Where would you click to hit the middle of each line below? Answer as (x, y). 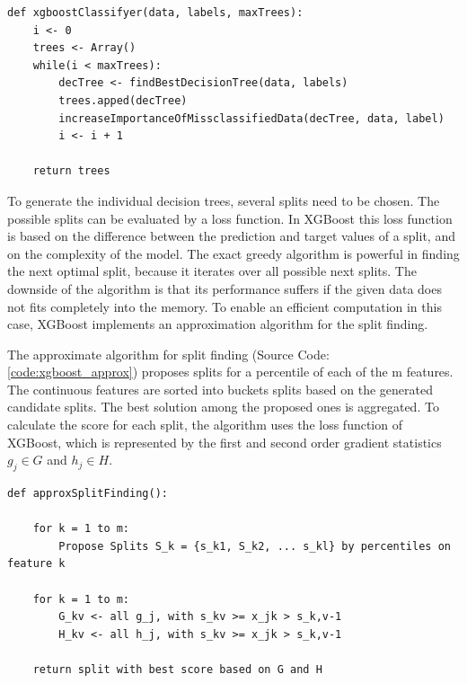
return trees (71, 171)
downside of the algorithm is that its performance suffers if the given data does (225, 288)
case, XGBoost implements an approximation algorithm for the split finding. (218, 324)
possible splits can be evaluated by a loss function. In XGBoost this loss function (230, 218)
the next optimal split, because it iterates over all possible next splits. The (212, 271)
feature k (36, 564)
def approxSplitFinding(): (88, 494)
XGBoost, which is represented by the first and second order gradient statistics (225, 442)
